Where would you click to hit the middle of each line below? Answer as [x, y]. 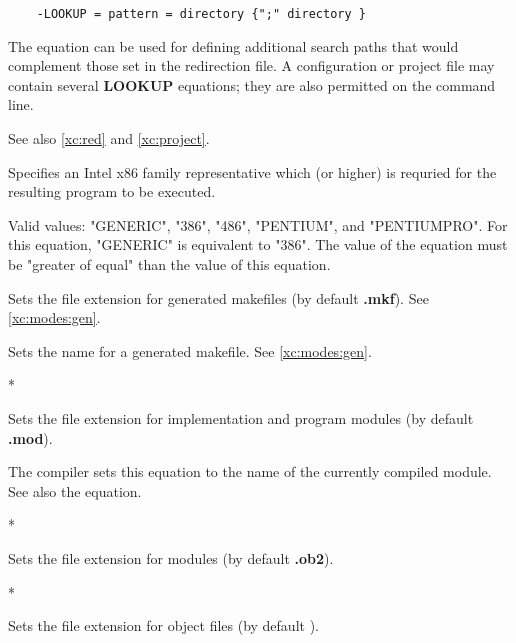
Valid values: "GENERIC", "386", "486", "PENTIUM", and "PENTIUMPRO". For [258, 224]
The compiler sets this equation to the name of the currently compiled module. [250, 471]
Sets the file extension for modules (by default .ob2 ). [171, 557]
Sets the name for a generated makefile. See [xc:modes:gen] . [190, 350]
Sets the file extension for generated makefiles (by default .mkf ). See [218, 297]
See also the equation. [75, 490]
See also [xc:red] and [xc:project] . [109, 138]
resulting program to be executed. [112, 191]
